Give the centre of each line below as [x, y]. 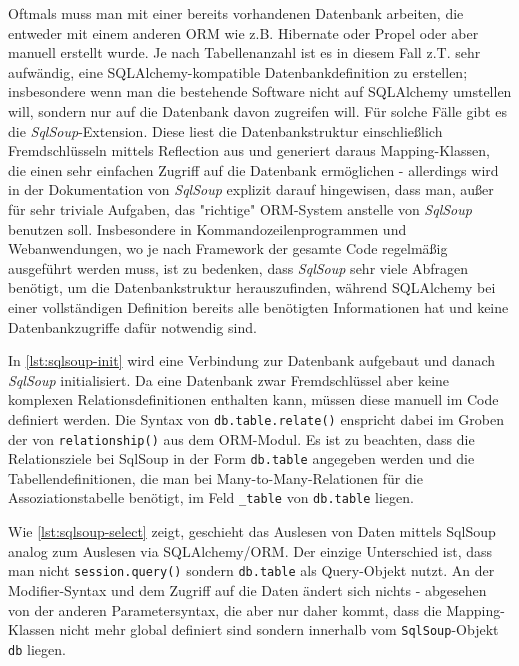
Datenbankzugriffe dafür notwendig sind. [132, 326]
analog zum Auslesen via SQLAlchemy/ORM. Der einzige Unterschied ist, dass [250, 550]
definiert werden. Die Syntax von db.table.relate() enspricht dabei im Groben [256, 418]
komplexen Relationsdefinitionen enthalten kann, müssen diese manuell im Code [253, 399]
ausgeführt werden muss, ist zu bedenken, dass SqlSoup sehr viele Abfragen [238, 267]
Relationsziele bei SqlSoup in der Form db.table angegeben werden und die [241, 458]
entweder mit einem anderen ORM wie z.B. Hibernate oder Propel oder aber [243, 32]
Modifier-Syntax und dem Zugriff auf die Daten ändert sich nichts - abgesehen [247, 589]
